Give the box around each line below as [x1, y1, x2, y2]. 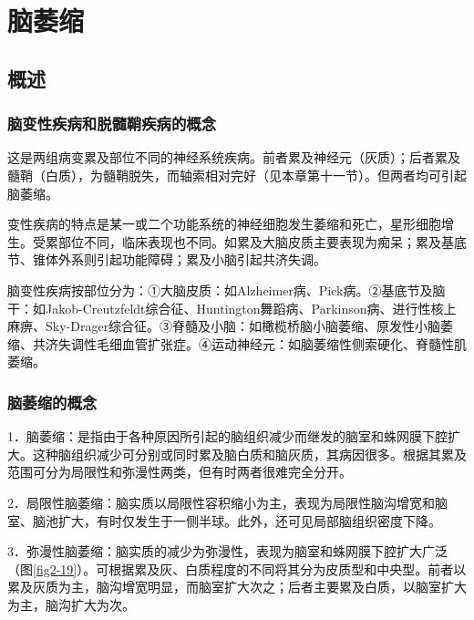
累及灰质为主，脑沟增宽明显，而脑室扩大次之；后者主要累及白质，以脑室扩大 [7, 577, 467, 596]
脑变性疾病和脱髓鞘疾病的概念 [7, 112, 217, 135]
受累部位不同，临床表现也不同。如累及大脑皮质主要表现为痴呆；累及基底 [32, 232, 467, 251]
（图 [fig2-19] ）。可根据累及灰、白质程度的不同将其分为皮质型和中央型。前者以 [7, 559, 467, 578]
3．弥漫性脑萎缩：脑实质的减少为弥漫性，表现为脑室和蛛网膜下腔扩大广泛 [7, 542, 448, 561]
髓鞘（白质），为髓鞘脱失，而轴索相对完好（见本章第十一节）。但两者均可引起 [7, 165, 467, 184]
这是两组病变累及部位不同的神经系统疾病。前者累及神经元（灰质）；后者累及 [7, 148, 460, 167]
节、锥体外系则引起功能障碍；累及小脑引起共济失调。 [7, 250, 326, 269]
